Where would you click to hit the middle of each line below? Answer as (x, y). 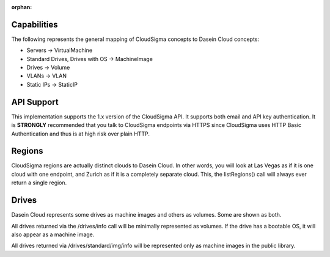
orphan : (22, 7)
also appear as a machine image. (53, 234)
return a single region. (39, 183)
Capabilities (35, 24)
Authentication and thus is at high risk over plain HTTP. (80, 134)
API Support (35, 102)
